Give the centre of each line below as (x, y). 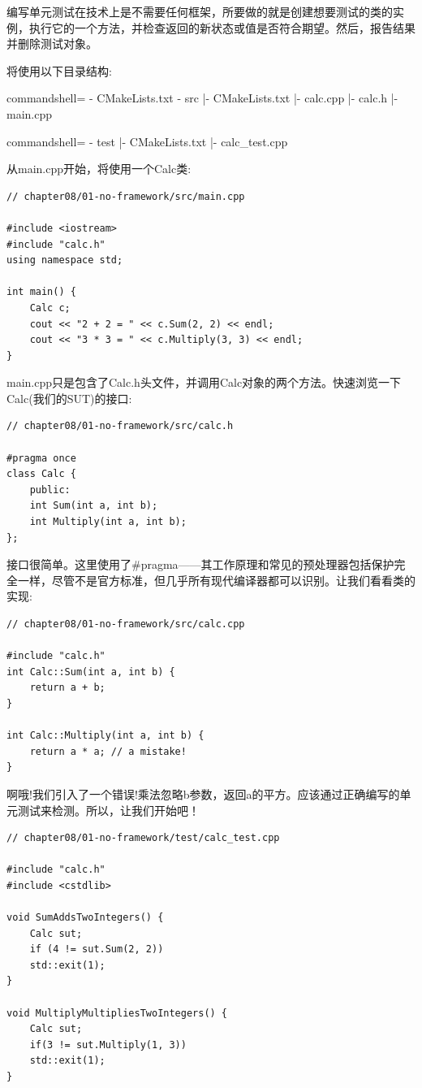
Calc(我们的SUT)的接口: (69, 398)
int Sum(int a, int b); (94, 506)
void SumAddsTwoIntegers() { (85, 918)
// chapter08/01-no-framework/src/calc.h (120, 426)
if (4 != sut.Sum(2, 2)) (97, 949)
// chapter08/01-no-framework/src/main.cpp (126, 196)
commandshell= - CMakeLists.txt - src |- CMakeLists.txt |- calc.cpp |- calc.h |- (202, 98)
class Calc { (41, 474)
